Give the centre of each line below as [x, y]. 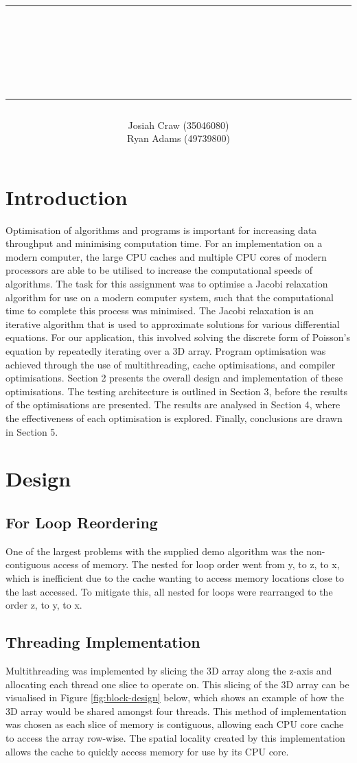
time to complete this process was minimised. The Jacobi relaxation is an [160, 310]
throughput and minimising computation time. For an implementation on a [164, 243]
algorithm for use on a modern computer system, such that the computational [170, 297]
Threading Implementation [103, 642]
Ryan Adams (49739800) [178, 138]
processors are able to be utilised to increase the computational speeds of [159, 270]
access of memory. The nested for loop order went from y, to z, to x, [196, 564]
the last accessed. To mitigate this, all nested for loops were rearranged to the [169, 591]
